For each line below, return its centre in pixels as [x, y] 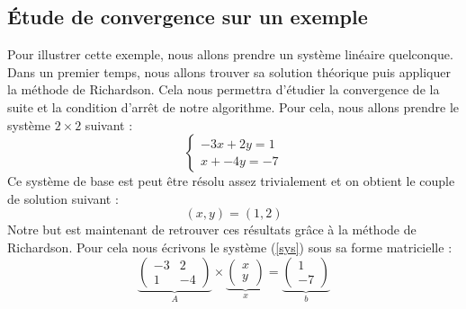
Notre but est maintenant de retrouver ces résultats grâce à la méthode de [212, 230]
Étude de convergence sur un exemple [188, 17]
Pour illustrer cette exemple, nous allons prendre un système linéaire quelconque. [230, 54]
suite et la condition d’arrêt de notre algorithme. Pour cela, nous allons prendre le [233, 106]
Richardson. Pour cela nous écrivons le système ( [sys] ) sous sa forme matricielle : [230, 247]
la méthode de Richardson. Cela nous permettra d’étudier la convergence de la [224, 89]
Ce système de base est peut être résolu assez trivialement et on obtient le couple [231, 181]
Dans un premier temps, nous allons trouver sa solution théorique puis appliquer [229, 71]
